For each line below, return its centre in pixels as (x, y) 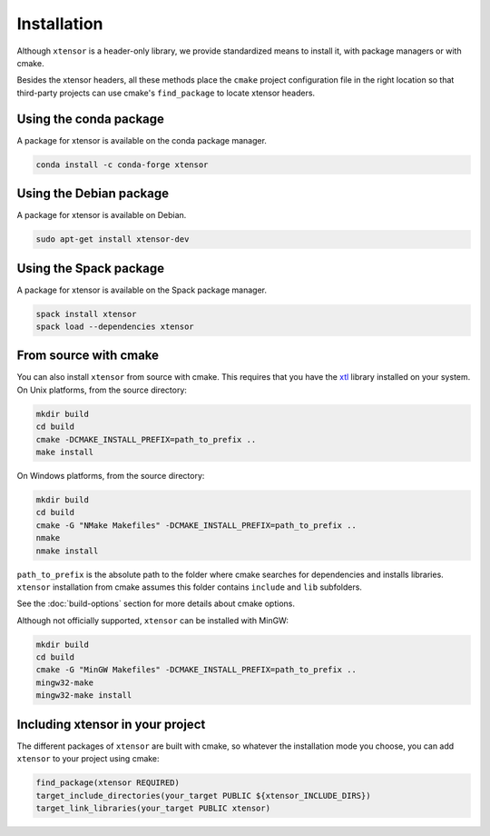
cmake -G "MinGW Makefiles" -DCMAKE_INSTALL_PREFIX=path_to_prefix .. (196, 670)
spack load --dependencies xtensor (115, 326)
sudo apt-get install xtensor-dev (113, 239)
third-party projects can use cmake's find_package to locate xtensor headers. (166, 93)
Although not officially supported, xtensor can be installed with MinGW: (153, 620)
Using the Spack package (91, 268)
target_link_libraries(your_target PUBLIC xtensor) (153, 808)
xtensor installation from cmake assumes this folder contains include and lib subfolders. (190, 587)
